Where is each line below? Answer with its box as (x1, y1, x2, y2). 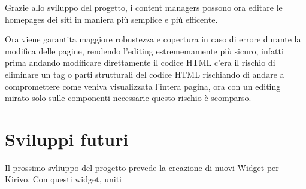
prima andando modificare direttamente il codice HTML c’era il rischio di (5, 56, 275, 69)
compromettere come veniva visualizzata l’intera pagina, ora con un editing (5, 80, 281, 92)
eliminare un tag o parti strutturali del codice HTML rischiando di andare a (5, 68, 284, 80)
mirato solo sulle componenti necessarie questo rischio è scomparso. (5, 92, 252, 104)
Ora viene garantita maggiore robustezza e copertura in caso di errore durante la (5, 33, 301, 45)
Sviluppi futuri (5, 126, 129, 151)
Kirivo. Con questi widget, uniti (5, 173, 122, 185)
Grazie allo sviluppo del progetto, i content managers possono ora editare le (5, 1, 283, 13)
